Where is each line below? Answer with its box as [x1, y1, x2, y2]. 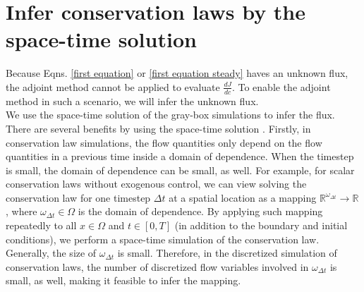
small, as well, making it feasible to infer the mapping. [6, 273, 241, 288]
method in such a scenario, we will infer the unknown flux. [6, 93, 259, 108]
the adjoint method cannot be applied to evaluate [6, 79, 220, 94]
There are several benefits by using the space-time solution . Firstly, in [6, 121, 311, 135]
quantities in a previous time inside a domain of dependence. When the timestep [6, 149, 354, 164]
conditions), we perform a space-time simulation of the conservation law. [6, 231, 320, 246]
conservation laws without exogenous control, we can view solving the [6, 176, 307, 191]
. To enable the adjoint [231, 79, 331, 94]
